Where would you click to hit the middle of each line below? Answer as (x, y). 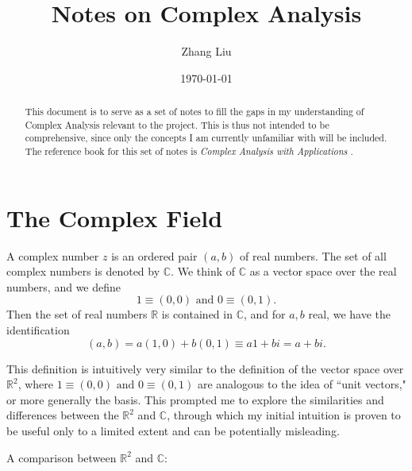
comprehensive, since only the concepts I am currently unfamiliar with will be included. (206, 138)
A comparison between (62, 457)
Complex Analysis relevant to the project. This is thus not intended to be (177, 124)
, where (36, 384)
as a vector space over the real (323, 271)
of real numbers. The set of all (313, 255)
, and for (264, 314)
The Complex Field (115, 217)
